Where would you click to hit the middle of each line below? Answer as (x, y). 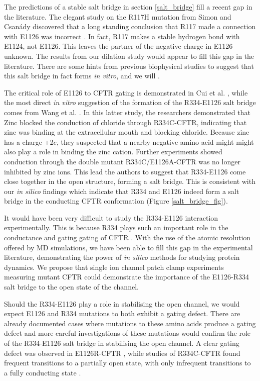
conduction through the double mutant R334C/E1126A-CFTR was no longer (122, 161)
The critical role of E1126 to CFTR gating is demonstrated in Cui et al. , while (126, 92)
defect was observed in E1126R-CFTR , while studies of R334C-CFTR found (122, 353)
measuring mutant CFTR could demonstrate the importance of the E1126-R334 (127, 277)
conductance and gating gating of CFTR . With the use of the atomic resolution (127, 237)
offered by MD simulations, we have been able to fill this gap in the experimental (128, 247)
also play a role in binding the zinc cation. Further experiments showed (113, 152)
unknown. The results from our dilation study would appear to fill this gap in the (129, 56)
